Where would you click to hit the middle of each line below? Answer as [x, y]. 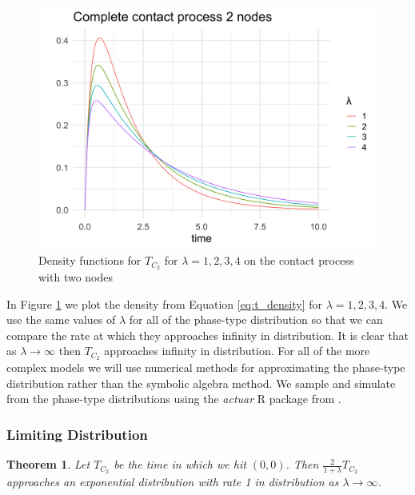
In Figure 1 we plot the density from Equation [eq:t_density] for [165, 303]
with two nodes [76, 276]
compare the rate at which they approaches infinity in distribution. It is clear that [207, 335]
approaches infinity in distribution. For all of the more [237, 351]
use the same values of [61, 319]
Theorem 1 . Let [48, 464]
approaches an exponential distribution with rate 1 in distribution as [173, 482]
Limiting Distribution [77, 434]
